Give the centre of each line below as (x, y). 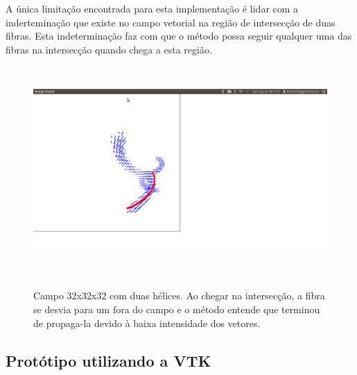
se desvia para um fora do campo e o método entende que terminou (177, 309)
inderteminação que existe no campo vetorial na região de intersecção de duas (171, 22)
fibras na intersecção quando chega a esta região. (109, 49)
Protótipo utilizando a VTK (108, 360)
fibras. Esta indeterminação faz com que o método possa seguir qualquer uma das (179, 36)
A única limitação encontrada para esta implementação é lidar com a (152, 8)
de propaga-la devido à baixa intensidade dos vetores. (147, 323)
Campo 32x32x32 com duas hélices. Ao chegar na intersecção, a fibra (179, 295)
